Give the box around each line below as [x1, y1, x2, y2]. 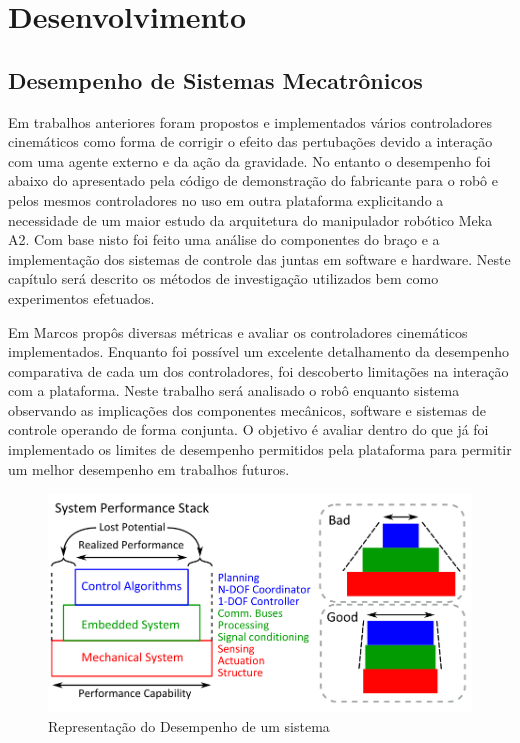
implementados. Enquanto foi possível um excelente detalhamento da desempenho [8, 341, 509, 362]
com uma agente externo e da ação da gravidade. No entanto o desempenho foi [8, 150, 491, 171]
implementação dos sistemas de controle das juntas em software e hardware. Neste [8, 248, 511, 269]
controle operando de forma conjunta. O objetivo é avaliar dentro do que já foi [8, 419, 489, 440]
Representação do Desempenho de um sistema [48, 715, 330, 736]
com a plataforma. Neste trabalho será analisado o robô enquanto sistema [8, 380, 460, 401]
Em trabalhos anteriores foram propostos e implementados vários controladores [8, 111, 493, 132]
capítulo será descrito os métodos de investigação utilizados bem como [8, 268, 439, 289]
